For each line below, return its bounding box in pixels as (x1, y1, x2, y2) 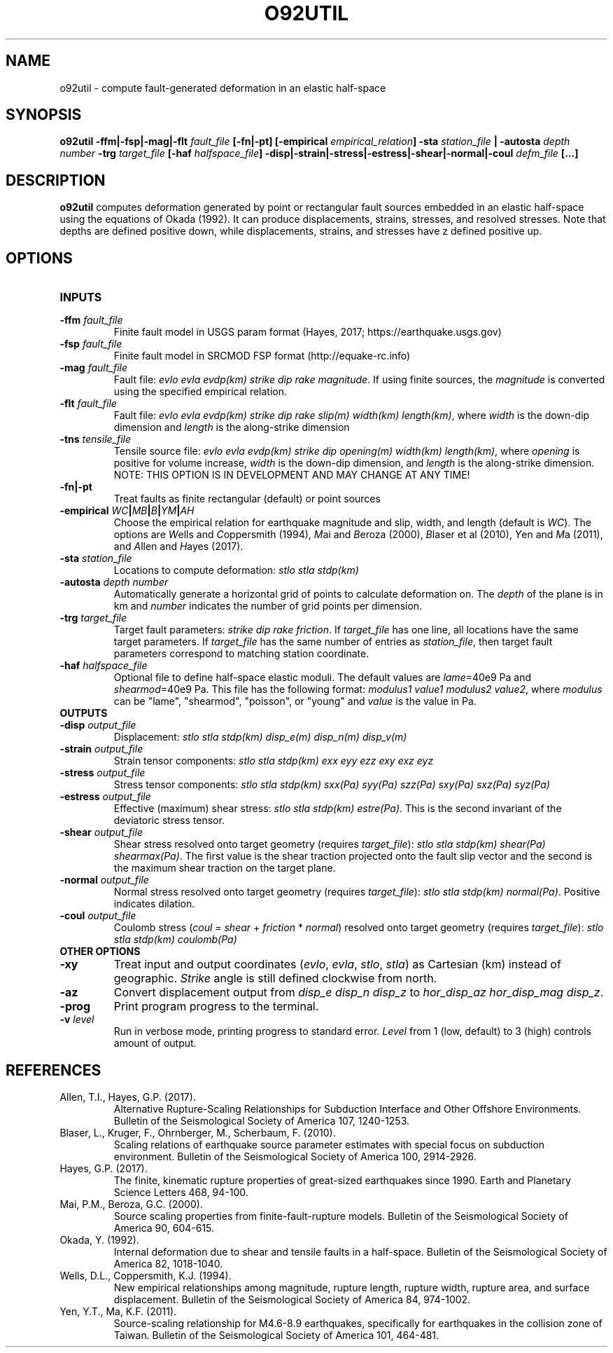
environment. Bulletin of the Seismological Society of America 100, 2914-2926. (113, 1150, 477, 1162)
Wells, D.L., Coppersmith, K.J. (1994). (59, 1269, 232, 1282)
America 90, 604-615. (113, 1221, 215, 1234)
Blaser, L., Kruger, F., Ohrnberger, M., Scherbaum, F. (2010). (59, 1126, 336, 1139)
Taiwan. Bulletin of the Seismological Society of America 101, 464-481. (113, 1328, 439, 1341)
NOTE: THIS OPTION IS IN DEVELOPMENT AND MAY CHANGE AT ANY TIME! (113, 469, 470, 481)
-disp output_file (59, 719, 136, 732)
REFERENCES (6, 1061, 101, 1079)
